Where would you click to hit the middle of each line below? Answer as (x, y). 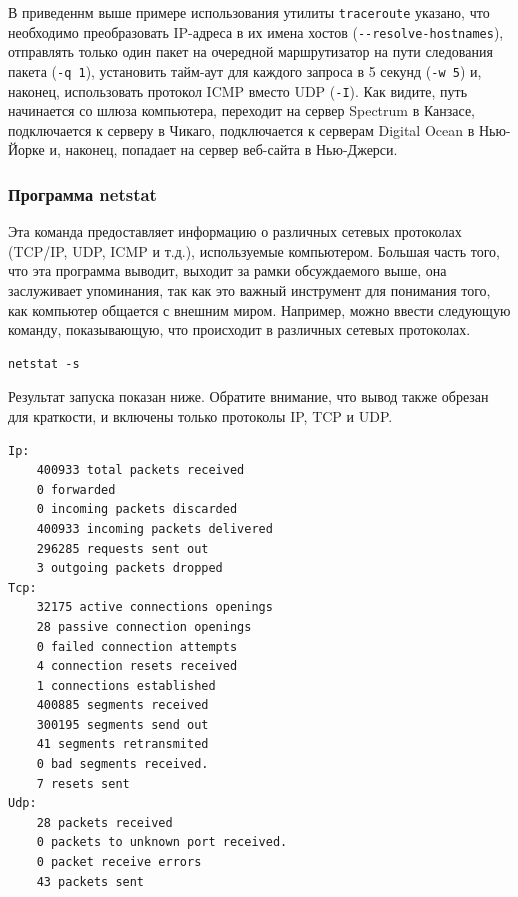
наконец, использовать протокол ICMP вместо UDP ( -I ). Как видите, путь (238, 90)
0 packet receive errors (119, 862)
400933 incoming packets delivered (154, 528)
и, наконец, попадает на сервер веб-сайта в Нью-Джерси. (223, 149)
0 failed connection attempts (137, 646)
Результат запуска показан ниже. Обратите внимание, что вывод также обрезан (248, 396)
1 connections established (126, 685)
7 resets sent (83, 783)
